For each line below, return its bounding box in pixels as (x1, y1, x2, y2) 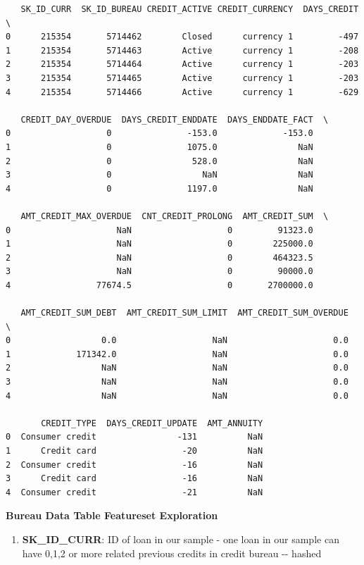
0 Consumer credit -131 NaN (6, 432, 263, 442)
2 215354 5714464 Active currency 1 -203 (6, 59, 359, 70)
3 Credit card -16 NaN (6, 473, 263, 484)
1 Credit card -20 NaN (6, 446, 263, 456)
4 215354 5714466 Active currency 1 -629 (6, 87, 359, 97)
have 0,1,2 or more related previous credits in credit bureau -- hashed (22, 545, 322, 560)
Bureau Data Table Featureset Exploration (6, 508, 218, 523)
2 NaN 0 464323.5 (6, 252, 313, 263)
